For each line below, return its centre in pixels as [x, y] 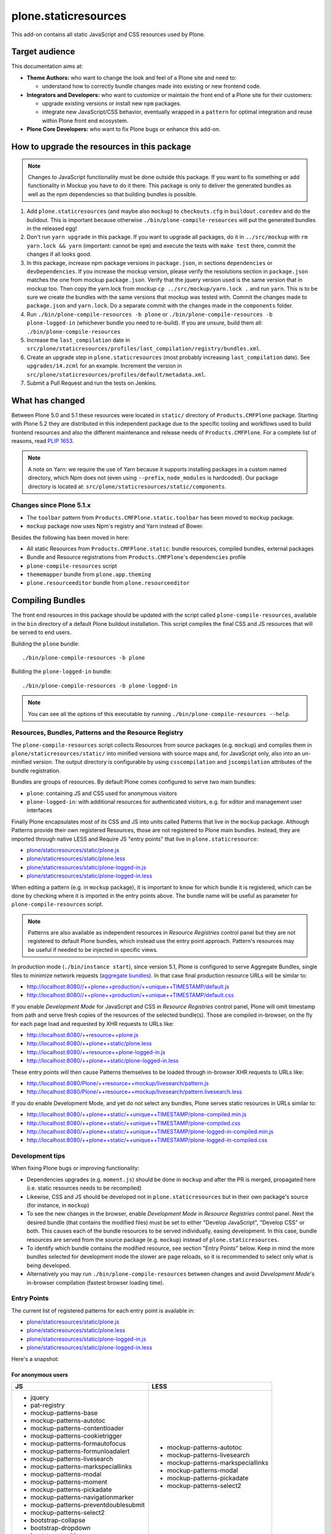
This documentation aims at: [47, 66]
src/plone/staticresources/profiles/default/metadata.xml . [116, 374]
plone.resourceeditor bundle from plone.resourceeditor [108, 583]
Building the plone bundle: [45, 644]
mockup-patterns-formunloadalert [80, 1451]
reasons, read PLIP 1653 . [43, 441]
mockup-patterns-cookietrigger [76, 1436]
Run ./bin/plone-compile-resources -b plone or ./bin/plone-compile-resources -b [150, 314]
